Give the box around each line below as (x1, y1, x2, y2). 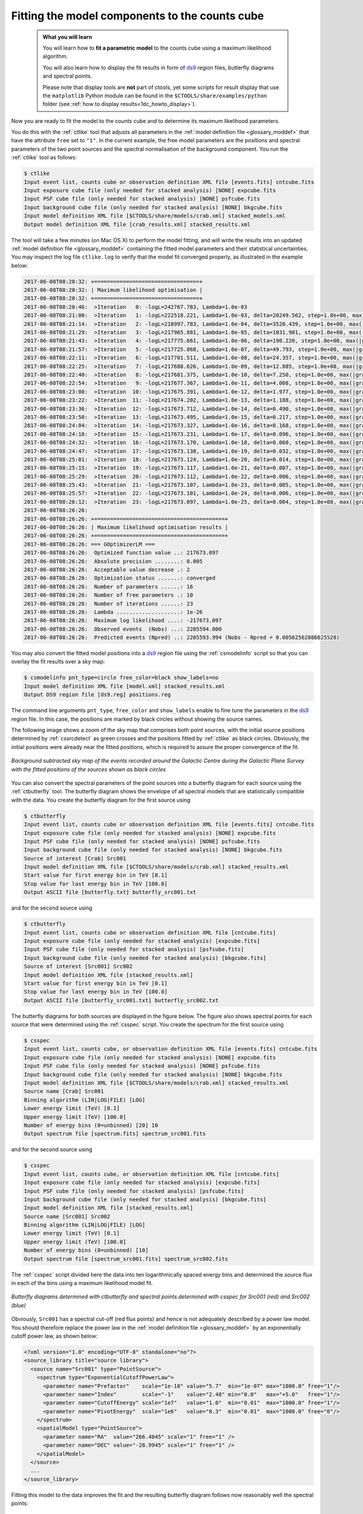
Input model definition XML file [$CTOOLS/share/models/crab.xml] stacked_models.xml (24, 213, 286, 219)
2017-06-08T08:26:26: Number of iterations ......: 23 (24, 600, 194, 607)
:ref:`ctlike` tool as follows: (11, 154, 77, 161)
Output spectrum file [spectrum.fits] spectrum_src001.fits (24, 1130, 206, 1137)
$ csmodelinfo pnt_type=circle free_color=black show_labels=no (24, 674, 219, 681)
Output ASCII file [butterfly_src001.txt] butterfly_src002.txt (24, 997, 219, 1003)
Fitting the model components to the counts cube (11, 9, 264, 22)
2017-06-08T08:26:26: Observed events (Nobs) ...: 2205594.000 (24, 626, 222, 632)
